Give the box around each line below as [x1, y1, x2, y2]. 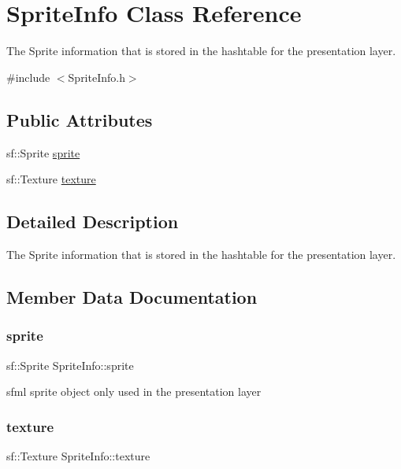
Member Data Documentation [6, 284, 258, 308]
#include [6, 68, 50, 85]
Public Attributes [6, 107, 153, 131]
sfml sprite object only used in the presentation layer [6, 383, 262, 400]
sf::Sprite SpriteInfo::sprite [6, 356, 134, 373]
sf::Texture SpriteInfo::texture [6, 447, 150, 463]
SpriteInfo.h [68, 68, 125, 85]
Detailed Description [6, 209, 179, 234]
